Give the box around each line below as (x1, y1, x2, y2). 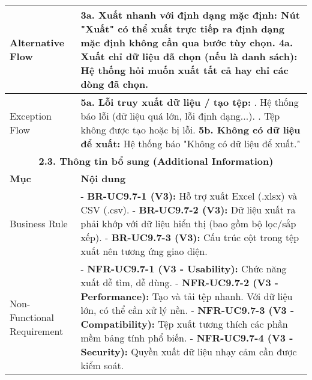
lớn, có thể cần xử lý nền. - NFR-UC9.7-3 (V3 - (80, 303, 295, 317)
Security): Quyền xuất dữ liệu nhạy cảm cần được (80, 345, 297, 358)
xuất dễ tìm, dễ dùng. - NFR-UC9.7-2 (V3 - (80, 275, 278, 289)
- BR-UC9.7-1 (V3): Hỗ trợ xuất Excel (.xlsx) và (80, 189, 298, 203)
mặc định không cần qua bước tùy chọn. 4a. (80, 35, 293, 49)
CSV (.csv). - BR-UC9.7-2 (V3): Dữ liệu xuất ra (80, 203, 296, 216)
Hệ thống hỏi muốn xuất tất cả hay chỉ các (80, 63, 289, 77)
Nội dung (80, 171, 126, 185)
